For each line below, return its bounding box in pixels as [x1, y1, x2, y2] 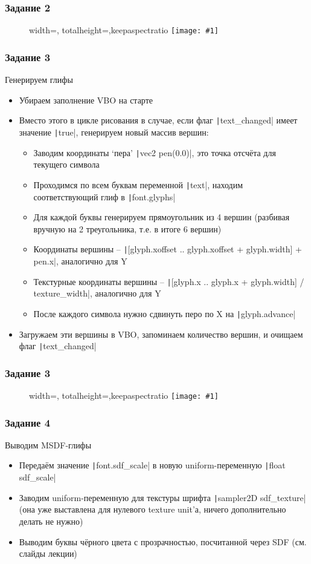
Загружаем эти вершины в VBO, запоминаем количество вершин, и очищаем [19, 327, 303, 340]
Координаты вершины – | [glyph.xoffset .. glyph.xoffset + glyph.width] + [33, 243, 302, 255]
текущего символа [33, 158, 100, 171]
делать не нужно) [19, 514, 83, 527]
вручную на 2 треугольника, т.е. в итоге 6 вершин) [33, 222, 222, 235]
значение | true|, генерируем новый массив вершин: [19, 125, 209, 138]
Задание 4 [5, 415, 51, 430]
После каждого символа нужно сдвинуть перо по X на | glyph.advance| [33, 307, 296, 320]
